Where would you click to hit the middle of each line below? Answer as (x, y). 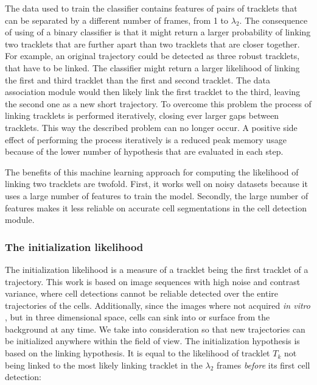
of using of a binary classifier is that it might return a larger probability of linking (158, 32)
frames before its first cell (263, 365)
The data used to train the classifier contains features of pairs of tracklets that (151, 8)
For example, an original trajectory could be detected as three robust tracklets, (152, 56)
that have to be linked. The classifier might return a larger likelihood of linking (152, 67)
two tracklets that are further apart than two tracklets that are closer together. (152, 44)
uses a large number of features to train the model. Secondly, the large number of (157, 195)
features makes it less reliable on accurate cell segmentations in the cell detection (156, 207)
